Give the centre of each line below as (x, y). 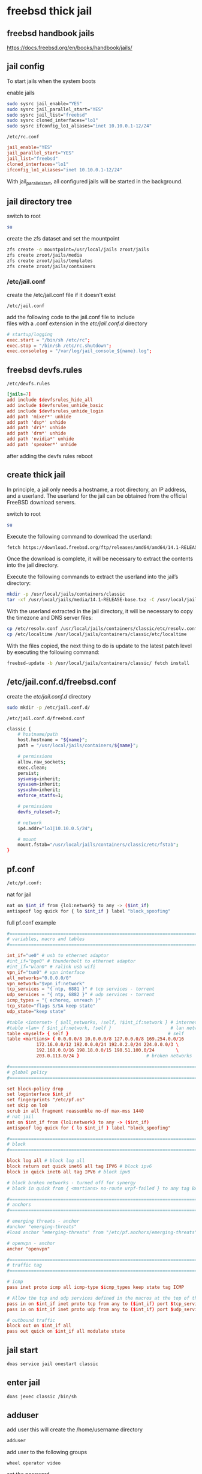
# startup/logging (30, 334)
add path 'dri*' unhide (37, 428)
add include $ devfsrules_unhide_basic (55, 405)
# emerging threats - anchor (43, 1222)
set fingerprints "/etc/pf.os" (46, 1100)
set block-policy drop (35, 1089)
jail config (26, 66)
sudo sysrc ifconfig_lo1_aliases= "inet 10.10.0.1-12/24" (79, 126)
